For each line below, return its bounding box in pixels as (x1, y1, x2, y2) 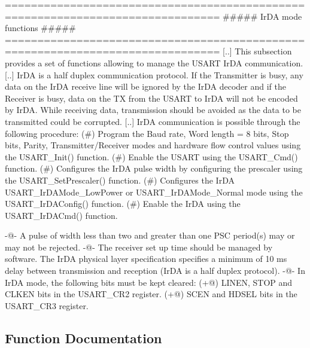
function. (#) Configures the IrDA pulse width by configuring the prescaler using (5, 162, 303, 175)
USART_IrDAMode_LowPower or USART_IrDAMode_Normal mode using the (5, 185, 303, 198)
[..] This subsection (223, 45, 292, 57)
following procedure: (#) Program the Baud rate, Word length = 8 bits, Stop (5, 127, 289, 139)
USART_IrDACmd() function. (5, 209, 118, 221)
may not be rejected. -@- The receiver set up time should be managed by (5, 240, 273, 253)
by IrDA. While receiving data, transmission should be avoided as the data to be (5, 103, 301, 116)
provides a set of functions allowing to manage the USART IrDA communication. (5, 56, 303, 69)
